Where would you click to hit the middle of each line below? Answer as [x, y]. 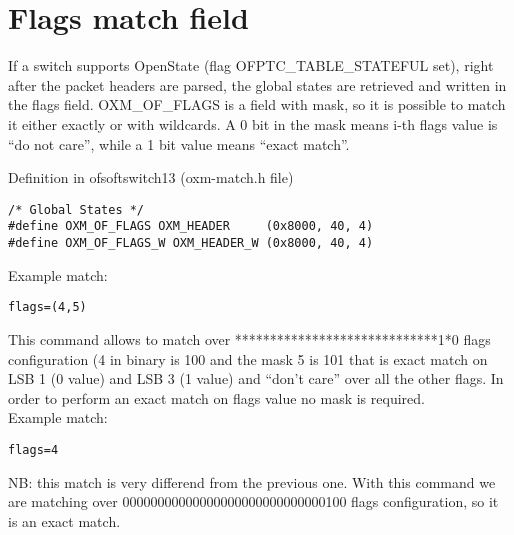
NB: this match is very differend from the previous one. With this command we [252, 481]
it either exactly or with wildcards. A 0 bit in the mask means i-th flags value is [253, 123]
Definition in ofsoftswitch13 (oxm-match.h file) [151, 177]
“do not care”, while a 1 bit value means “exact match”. [179, 143]
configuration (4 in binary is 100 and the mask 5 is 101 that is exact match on [248, 358]
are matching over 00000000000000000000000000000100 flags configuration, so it [253, 501]
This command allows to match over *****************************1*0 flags [249, 338]
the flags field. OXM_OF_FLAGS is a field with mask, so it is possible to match [257, 104]
